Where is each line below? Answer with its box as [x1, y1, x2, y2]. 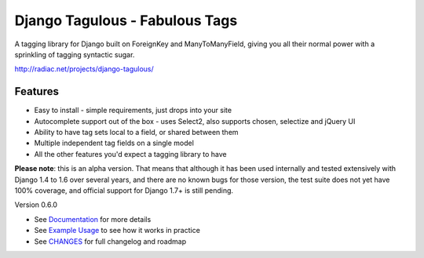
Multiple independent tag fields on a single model [34, 138, 194, 148]
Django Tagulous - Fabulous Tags [14, 12, 238, 29]
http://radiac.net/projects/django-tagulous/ [14, 64, 155, 74]
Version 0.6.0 [14, 200, 58, 209]
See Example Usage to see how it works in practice [34, 226, 200, 235]
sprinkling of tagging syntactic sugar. [14, 49, 135, 59]
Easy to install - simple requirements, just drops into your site [34, 106, 232, 115]
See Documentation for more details [34, 214, 152, 223]
